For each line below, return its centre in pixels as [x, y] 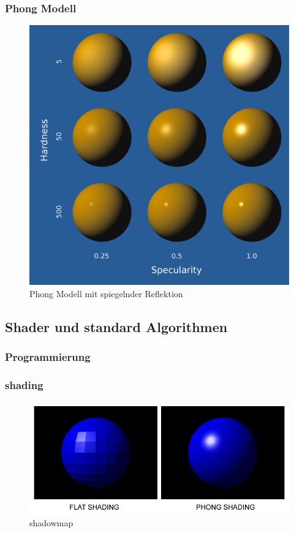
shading [24, 384]
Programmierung [48, 357]
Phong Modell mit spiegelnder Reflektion [106, 293]
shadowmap [51, 523]
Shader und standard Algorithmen [116, 326]
